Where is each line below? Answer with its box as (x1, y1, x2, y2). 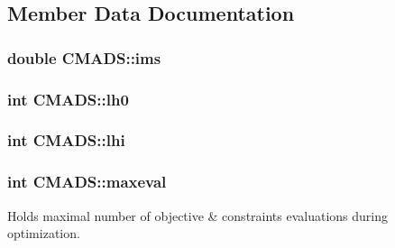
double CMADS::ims (7, 46, 161, 69)
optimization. (7, 224, 80, 243)
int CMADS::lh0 (7, 87, 129, 110)
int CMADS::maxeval (7, 170, 167, 193)
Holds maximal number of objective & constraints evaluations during (7, 206, 389, 225)
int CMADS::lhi (7, 129, 125, 152)
